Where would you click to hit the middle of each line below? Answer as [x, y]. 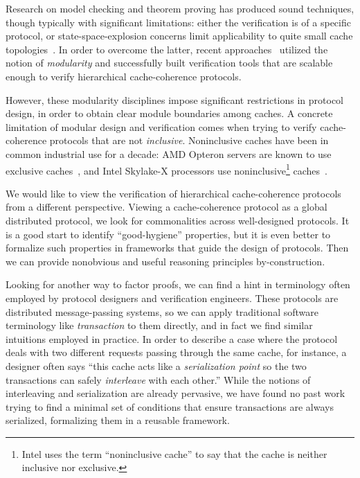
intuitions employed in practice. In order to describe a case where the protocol [172, 338]
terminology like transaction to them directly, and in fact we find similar [159, 325]
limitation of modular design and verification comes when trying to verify [161, 126]
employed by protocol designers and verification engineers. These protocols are [172, 298]
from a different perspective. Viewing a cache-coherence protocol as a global [166, 207]
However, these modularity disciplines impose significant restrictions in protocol [175, 99]
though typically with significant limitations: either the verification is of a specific [178, 22]
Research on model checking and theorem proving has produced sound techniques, [180, 8]
